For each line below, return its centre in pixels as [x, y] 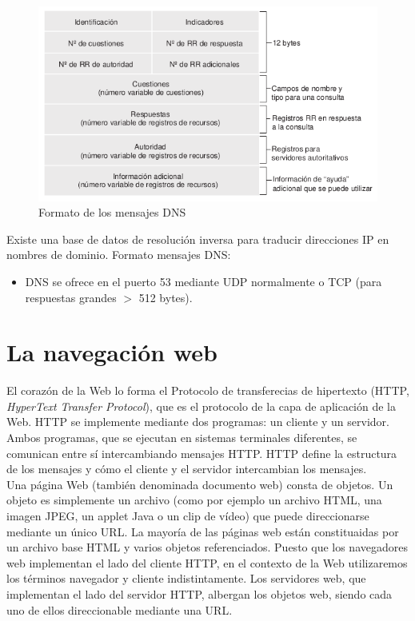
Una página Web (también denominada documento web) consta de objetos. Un [200, 484]
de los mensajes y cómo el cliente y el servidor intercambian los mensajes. [187, 469]
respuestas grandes [71, 297]
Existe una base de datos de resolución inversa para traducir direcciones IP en [198, 239]
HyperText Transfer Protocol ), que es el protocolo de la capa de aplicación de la [202, 406]
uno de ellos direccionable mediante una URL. [120, 609]
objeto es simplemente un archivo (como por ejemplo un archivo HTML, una [194, 500]
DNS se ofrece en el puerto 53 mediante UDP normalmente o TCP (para [204, 281]
